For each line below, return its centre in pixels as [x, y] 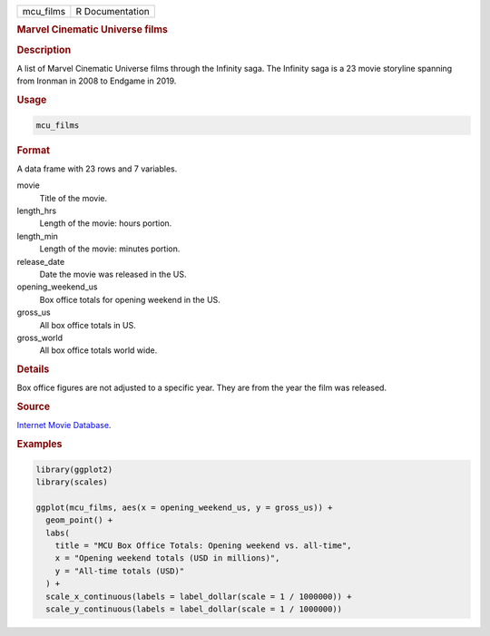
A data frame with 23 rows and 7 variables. [97, 169]
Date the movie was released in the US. [113, 274]
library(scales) [72, 482]
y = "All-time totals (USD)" [120, 571]
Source [34, 406]
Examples [39, 445]
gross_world [40, 338]
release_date [41, 261]
